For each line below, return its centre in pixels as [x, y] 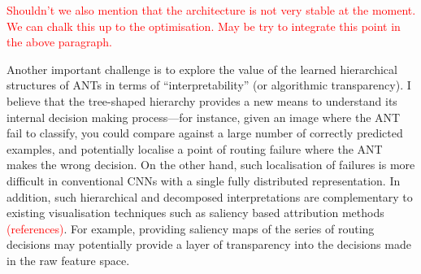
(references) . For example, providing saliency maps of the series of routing [191, 228]
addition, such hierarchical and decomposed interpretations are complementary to [210, 196]
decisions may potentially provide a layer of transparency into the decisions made [209, 244]
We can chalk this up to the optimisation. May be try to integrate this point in [204, 26]
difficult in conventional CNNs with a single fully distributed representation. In [204, 180]
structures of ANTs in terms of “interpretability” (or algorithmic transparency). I [209, 85]
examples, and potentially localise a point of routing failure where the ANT [195, 148]
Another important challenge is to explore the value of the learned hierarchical [202, 69]
